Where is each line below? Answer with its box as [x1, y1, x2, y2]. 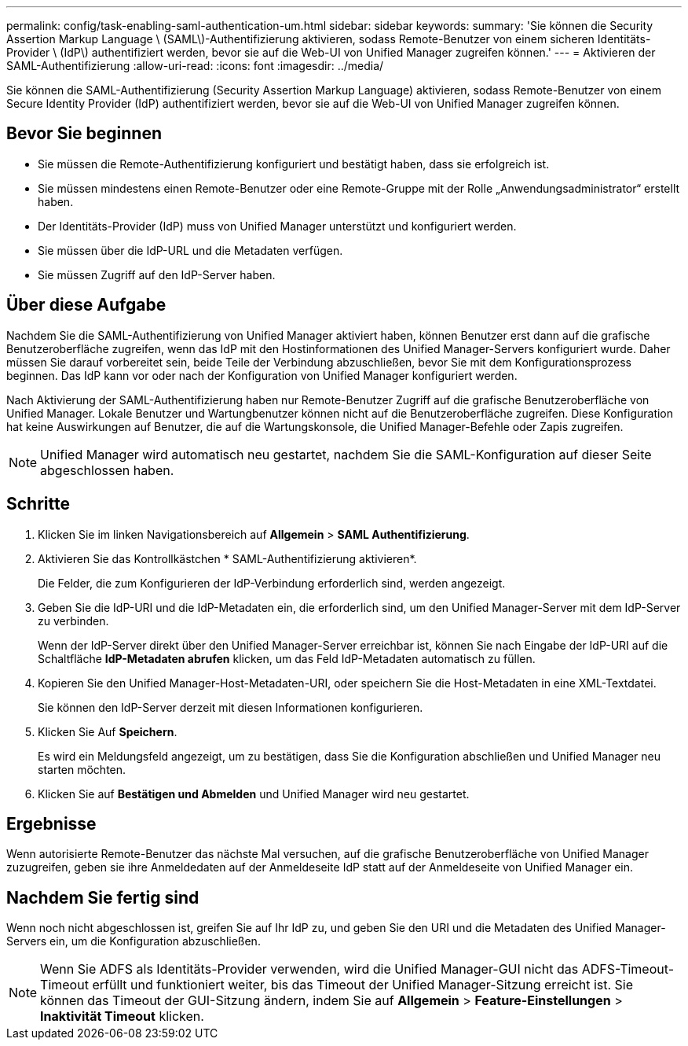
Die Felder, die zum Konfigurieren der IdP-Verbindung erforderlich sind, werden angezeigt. [38, 576, 506, 590]
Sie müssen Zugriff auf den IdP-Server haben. [38, 267, 276, 282]
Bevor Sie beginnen [6, 123, 163, 144]
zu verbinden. [38, 613, 109, 628]
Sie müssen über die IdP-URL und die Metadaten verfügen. [38, 243, 343, 257]
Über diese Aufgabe [6, 295, 167, 315]
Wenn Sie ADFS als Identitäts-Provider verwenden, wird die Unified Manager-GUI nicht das [40, 961, 579, 978]
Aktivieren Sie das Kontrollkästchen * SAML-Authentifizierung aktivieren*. [38, 551, 417, 565]
